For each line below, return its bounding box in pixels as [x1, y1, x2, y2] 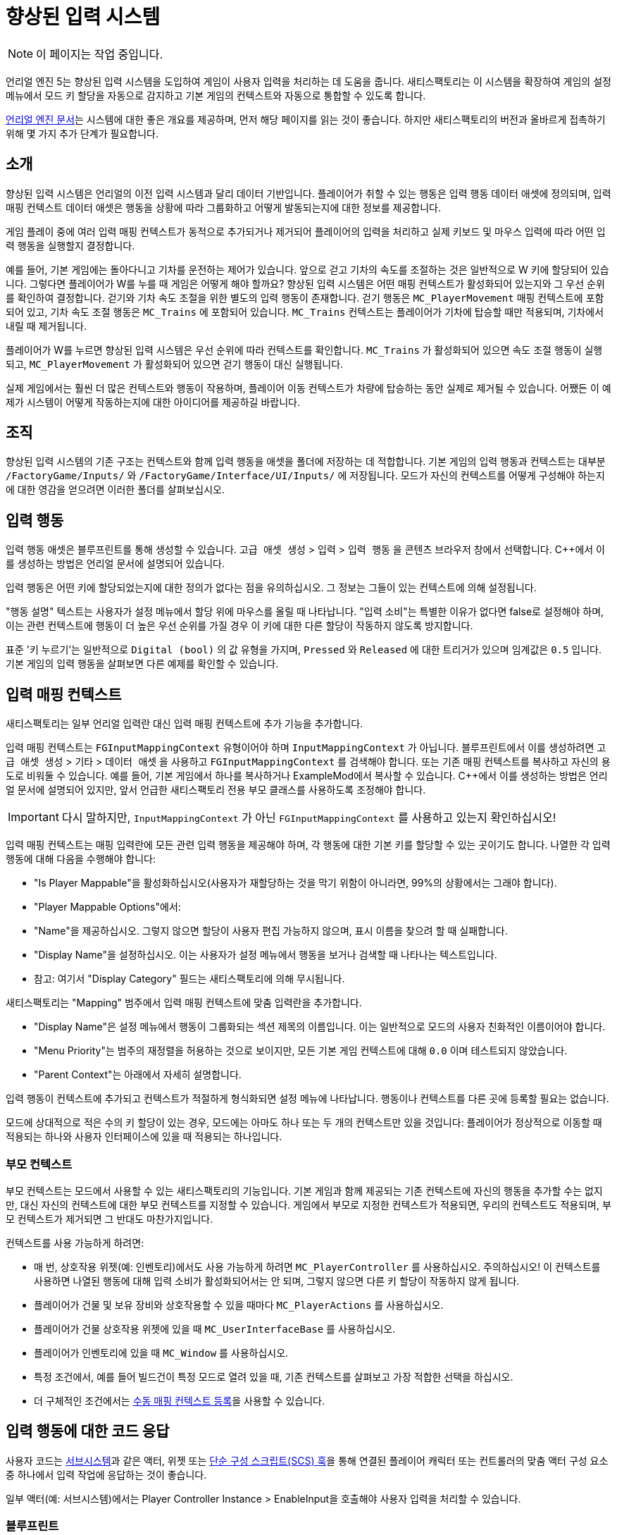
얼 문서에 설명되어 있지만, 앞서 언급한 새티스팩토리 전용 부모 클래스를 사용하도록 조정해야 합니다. [6, 784, 426, 796]
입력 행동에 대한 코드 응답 [6, 1422, 170, 1441]
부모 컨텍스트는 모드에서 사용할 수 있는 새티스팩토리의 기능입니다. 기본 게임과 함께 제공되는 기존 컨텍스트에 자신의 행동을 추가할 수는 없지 [6, 1184, 603, 1197]
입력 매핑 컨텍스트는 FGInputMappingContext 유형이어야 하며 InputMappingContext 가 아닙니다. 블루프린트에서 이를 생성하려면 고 [6, 741, 606, 754]
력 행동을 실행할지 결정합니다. [6, 239, 135, 252]
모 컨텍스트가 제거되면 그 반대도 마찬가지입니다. [6, 1212, 213, 1225]
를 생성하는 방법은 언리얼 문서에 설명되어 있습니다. [6, 557, 225, 570]
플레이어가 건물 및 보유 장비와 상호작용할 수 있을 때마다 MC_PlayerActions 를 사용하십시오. [34, 1298, 444, 1311]
